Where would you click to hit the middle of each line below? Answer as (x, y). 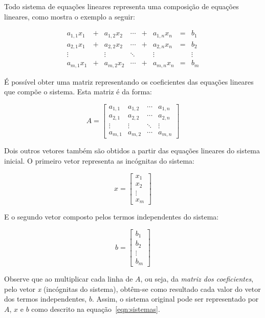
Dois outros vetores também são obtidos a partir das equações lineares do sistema (132, 151)
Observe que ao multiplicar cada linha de (69, 279)
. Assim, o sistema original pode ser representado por (175, 299)
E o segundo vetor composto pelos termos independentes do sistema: (112, 217)
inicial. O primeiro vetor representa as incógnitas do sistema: (99, 160)
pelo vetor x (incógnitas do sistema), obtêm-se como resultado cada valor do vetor (132, 289)
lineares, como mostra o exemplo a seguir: (70, 16)
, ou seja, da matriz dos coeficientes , (197, 279)
